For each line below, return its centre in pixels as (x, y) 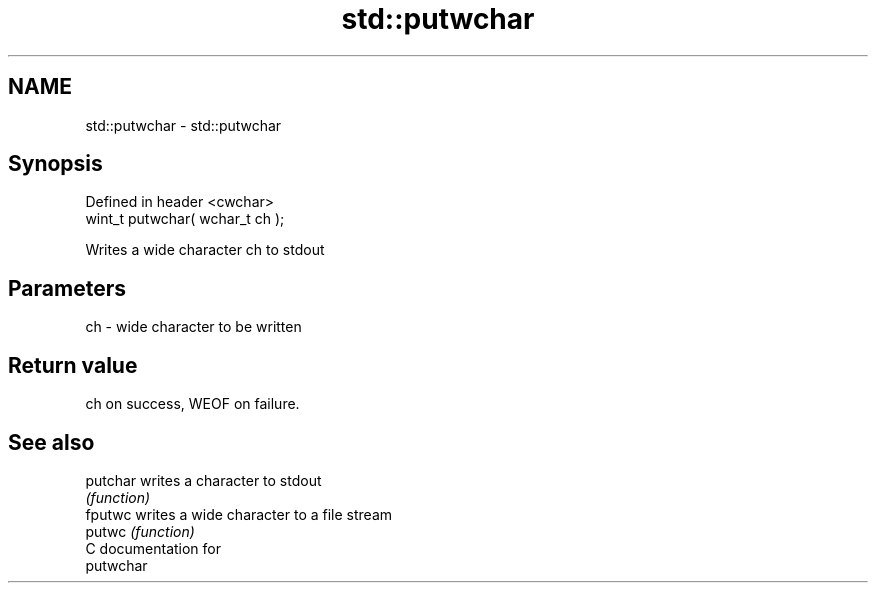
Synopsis (55, 164)
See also (51, 442)
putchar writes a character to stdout (203, 480)
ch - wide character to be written (193, 327)
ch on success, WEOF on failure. (192, 404)
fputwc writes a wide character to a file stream (239, 514)
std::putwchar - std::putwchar (183, 125)
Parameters (67, 288)
